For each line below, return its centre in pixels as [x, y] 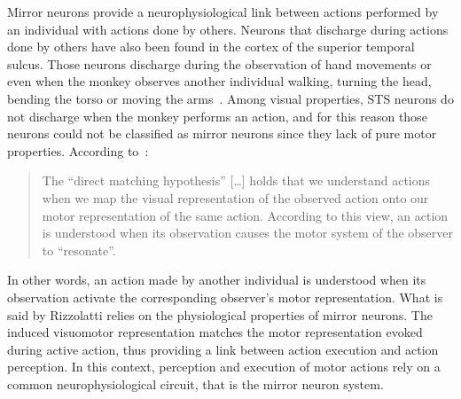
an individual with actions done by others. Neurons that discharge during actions [228, 29]
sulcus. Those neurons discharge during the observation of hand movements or [219, 63]
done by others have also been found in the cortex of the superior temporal [211, 47]
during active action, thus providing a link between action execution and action [223, 349]
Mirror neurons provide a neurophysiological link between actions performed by [223, 12]
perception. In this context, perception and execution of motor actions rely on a [224, 367]
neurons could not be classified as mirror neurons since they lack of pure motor [222, 133]
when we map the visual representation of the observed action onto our [235, 197]
